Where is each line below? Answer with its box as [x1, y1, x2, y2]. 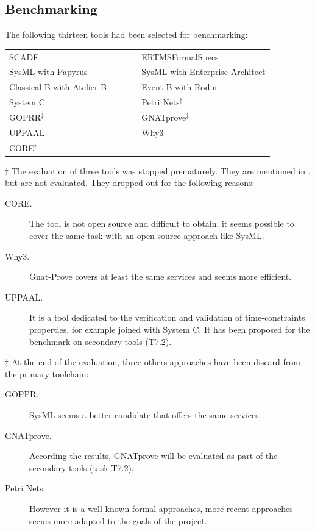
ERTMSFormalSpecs [141, 50, 219, 63]
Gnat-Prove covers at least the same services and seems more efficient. [29, 270, 292, 283]
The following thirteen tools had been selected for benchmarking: [5, 28, 248, 41]
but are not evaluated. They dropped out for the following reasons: [5, 176, 255, 189]
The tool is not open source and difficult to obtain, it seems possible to [29, 217, 294, 230]
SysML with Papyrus [9, 65, 88, 78]
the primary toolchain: [5, 367, 89, 380]
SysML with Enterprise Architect [141, 65, 266, 78]
